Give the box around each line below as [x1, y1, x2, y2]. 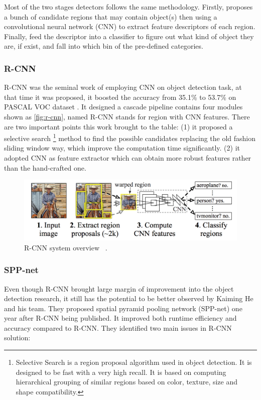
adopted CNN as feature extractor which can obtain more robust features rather [4, 153, 251, 163]
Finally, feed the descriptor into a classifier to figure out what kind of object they [4, 31, 254, 41]
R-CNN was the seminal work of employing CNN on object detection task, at [4, 82, 242, 92]
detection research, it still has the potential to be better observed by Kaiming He [4, 293, 253, 304]
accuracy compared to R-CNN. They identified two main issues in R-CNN [4, 322, 232, 333]
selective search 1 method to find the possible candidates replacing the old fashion [4, 131, 256, 143]
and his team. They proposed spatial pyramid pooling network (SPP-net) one [4, 303, 242, 313]
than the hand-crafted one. [4, 162, 86, 173]
